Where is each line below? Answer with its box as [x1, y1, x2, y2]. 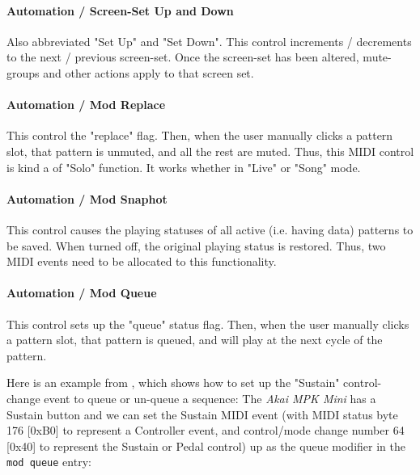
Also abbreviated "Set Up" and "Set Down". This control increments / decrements [6, 32, 412, 49]
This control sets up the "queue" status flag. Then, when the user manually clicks [6, 315, 409, 332]
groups [6, 64, 40, 81]
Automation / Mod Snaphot [6, 190, 168, 207]
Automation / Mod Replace [6, 96, 166, 113]
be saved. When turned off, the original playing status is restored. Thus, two [6, 237, 386, 254]
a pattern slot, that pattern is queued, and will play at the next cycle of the [6, 331, 383, 348]
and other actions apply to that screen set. [43, 64, 254, 81]
